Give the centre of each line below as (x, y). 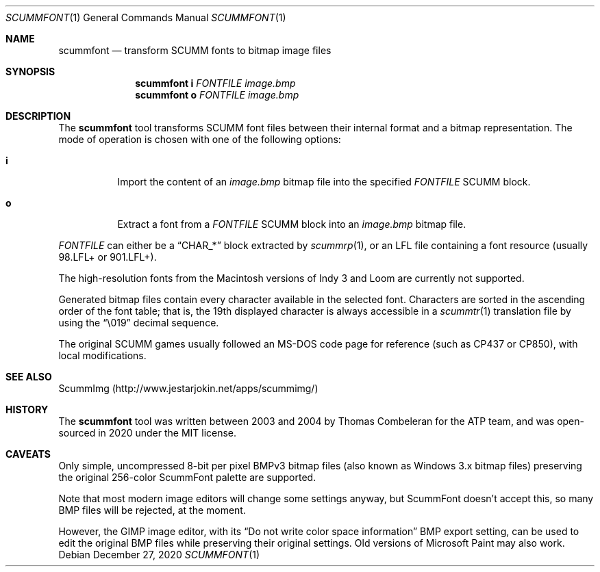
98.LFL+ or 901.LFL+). (108, 257)
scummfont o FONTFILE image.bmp (217, 95)
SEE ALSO (29, 377)
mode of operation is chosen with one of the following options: (200, 139)
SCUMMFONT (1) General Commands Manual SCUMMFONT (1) (146, 17)
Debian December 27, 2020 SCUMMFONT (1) (159, 555)
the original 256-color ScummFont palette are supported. (187, 477)
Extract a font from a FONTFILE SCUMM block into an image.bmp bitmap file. (292, 224)
